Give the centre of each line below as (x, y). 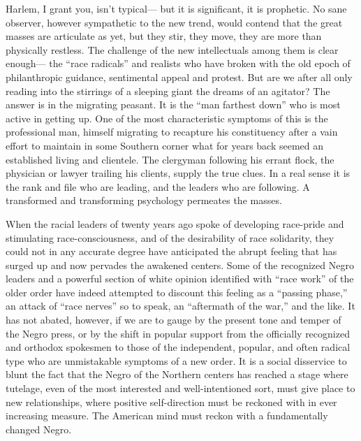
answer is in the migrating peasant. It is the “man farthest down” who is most (173, 104)
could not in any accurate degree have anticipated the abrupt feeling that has (171, 251)
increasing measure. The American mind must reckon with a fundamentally (167, 415)
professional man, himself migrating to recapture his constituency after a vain (172, 132)
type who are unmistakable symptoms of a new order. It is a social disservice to (176, 360)
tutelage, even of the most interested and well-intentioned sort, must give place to (180, 388)
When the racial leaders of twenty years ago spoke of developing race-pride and (175, 223)
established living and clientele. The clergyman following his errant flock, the (170, 159)
